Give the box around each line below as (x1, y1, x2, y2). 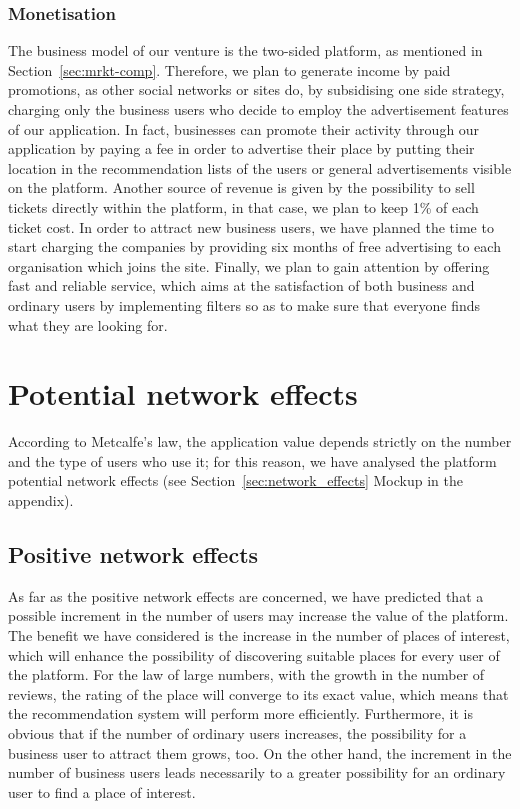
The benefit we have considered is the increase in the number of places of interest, (8, 625, 510, 646)
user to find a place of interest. (8, 781, 196, 802)
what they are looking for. (8, 314, 168, 335)
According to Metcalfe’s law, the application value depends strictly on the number (8, 431, 512, 452)
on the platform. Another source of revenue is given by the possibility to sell (8, 177, 475, 198)
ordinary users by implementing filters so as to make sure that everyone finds (8, 294, 481, 315)
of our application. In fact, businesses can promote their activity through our (8, 118, 480, 139)
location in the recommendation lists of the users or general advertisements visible (8, 157, 512, 178)
